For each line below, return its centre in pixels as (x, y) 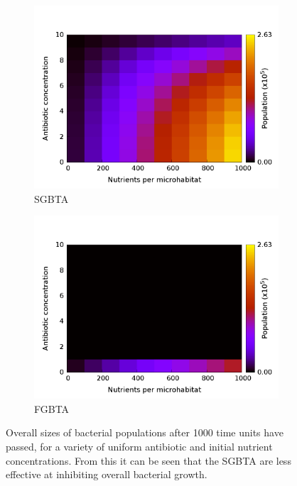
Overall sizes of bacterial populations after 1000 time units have (145, 432)
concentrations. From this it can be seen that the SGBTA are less (148, 460)
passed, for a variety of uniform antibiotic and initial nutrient (139, 446)
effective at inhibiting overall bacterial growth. (107, 474)
